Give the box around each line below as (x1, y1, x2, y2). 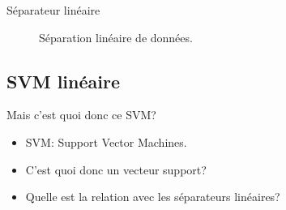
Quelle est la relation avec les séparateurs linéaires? (25, 188, 280, 205)
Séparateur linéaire (6, 2, 100, 18)
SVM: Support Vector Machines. (25, 133, 187, 150)
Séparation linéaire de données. (39, 28, 193, 45)
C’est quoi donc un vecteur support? (25, 161, 207, 178)
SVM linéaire (6, 68, 120, 93)
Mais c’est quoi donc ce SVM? (6, 106, 156, 123)
